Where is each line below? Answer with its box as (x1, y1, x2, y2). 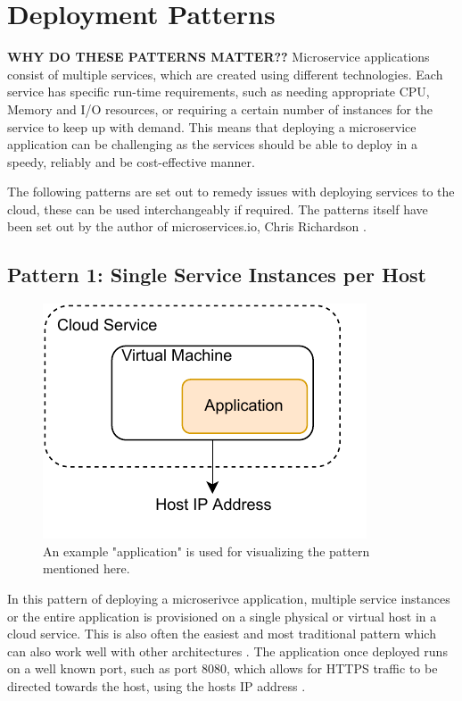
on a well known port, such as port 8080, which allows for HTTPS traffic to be (7, 659, 438, 678)
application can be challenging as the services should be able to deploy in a (7, 135, 418, 154)
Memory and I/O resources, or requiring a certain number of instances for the (7, 99, 433, 118)
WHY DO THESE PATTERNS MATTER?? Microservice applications (7, 47, 430, 66)
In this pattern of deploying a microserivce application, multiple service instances (7, 589, 450, 608)
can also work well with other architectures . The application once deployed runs (7, 641, 448, 660)
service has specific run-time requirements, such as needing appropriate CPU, (7, 82, 430, 101)
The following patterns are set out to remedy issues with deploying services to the (7, 182, 455, 201)
